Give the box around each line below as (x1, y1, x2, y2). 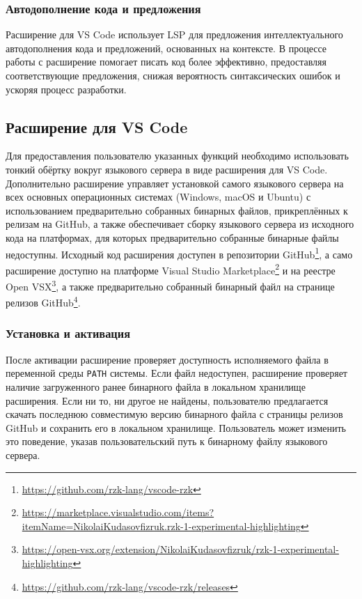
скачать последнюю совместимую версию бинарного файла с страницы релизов (6, 407, 343, 421)
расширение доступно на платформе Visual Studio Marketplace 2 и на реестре (6, 260, 336, 277)
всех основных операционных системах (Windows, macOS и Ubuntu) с (6, 189, 311, 204)
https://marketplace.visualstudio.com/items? (22, 505, 214, 520)
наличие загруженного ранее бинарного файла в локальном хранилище (6, 380, 306, 394)
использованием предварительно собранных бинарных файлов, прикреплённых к (6, 203, 348, 217)
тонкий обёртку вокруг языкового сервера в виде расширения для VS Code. (6, 162, 328, 176)
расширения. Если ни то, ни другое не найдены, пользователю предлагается (6, 393, 329, 407)
